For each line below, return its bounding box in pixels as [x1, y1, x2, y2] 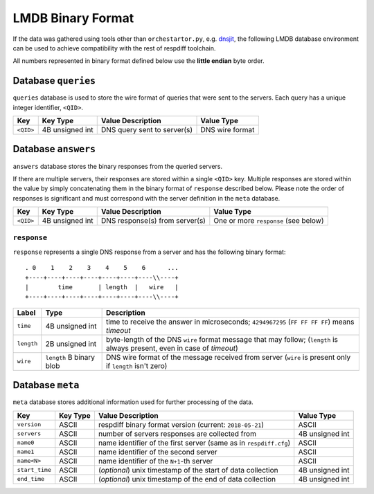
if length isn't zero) [105, 360, 168, 370]
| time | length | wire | [25, 284, 179, 291]
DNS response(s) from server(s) [100, 216, 206, 226]
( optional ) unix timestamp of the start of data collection [98, 465, 278, 475]
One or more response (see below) [213, 216, 325, 226]
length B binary [45, 352, 95, 362]
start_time [17, 466, 52, 474]
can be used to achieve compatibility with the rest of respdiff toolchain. [12, 44, 216, 52]
